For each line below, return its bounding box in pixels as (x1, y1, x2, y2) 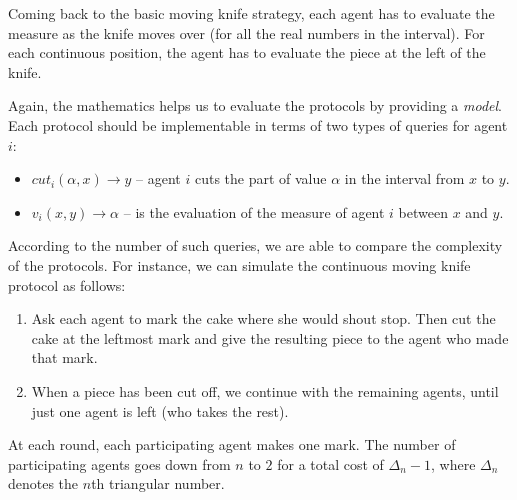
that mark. (31, 347, 98, 368)
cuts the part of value (194, 168, 327, 189)
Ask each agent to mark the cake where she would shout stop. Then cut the (31, 308, 496, 329)
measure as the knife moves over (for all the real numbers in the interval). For (8, 22, 485, 43)
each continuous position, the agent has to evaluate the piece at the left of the (8, 42, 486, 63)
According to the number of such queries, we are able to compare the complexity (8, 235, 503, 256)
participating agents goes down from (8, 453, 231, 474)
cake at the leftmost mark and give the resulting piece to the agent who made (31, 327, 509, 348)
